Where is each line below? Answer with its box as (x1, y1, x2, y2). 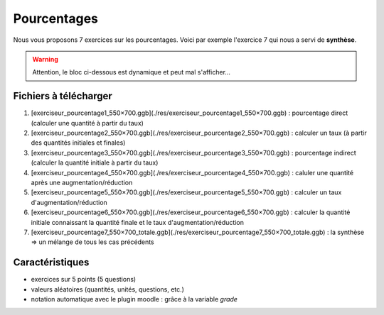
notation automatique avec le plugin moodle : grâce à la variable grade (31, 295, 238, 303)
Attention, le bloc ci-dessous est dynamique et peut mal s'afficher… (32, 68, 231, 77)
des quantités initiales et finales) (31, 138, 126, 147)
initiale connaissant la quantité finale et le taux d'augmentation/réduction (31, 218, 245, 226)
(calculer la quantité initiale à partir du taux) (31, 158, 159, 167)
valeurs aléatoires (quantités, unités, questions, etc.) (31, 284, 185, 294)
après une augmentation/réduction (31, 178, 133, 187)
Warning (32, 55, 58, 63)
